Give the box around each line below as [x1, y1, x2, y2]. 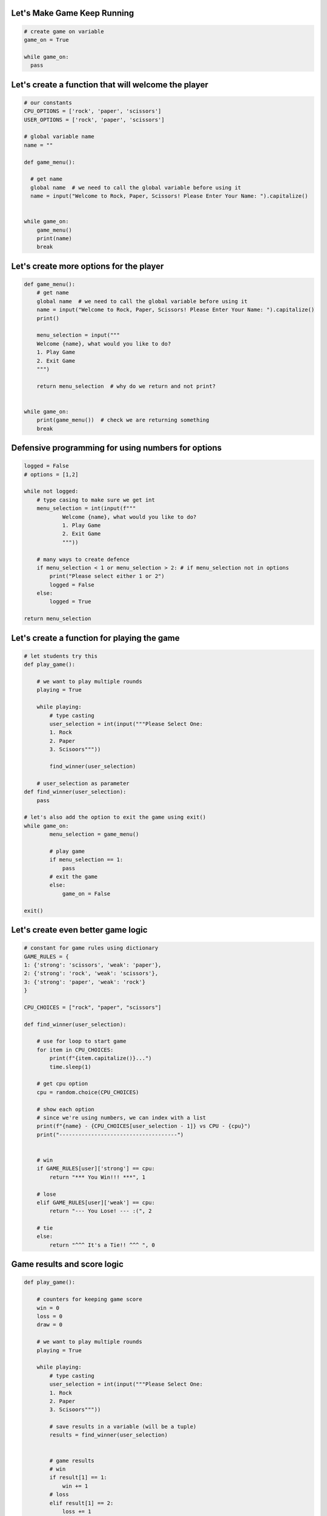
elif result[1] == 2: [49, 1500, 114, 1506]
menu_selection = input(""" [36, 332, 121, 339]
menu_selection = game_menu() [49, 831, 139, 838]
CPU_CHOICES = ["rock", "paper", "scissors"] [24, 1004, 162, 1011]
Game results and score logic [11, 1259, 124, 1270]
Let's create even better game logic [11, 925, 148, 935]
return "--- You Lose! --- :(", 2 [49, 1207, 152, 1215]
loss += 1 [62, 1508, 91, 1515]
